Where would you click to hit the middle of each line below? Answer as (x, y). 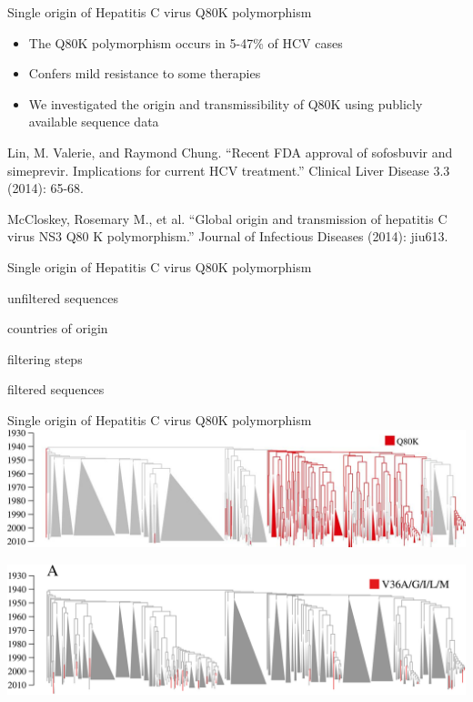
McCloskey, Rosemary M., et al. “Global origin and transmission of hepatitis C (227, 218)
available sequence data (94, 122)
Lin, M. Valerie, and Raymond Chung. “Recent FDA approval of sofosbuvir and (230, 152)
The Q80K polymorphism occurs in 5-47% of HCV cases (186, 42)
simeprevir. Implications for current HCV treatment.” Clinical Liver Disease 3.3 (229, 170)
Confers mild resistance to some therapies (145, 73)
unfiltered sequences (63, 297)
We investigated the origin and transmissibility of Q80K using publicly (226, 103)
